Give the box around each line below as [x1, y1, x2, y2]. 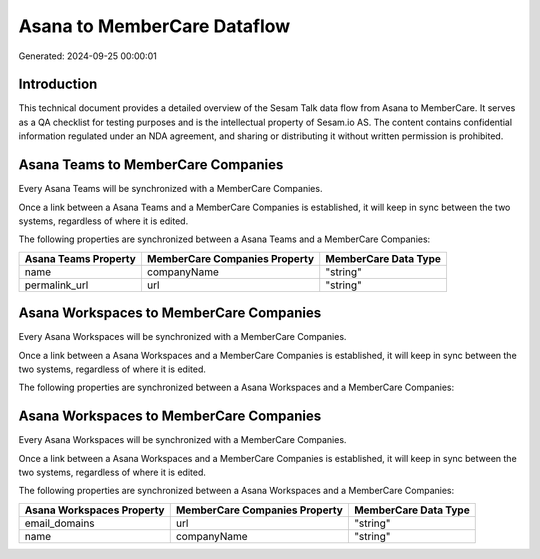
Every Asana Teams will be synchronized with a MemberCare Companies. [18, 183, 323, 195]
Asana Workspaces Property [24, 503, 165, 517]
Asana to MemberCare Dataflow [18, 15, 291, 37]
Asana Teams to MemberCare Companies [18, 156, 284, 174]
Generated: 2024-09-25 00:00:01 [18, 50, 157, 62]
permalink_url [24, 278, 89, 292]
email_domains [24, 516, 95, 530]
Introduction [18, 76, 98, 93]
